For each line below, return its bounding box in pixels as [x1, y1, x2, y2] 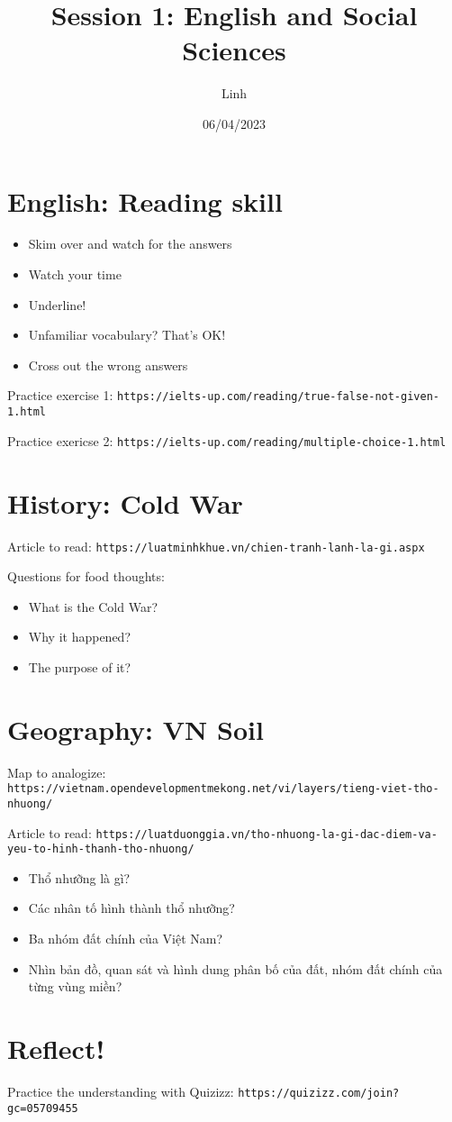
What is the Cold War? [28, 597, 158, 616]
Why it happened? [28, 627, 131, 646]
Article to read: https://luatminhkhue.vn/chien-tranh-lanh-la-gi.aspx [7, 536, 425, 555]
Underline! [28, 295, 86, 314]
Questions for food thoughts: [7, 567, 165, 586]
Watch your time [28, 265, 122, 284]
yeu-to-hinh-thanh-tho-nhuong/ [7, 843, 194, 856]
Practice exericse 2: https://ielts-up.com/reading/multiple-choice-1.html [7, 431, 447, 450]
